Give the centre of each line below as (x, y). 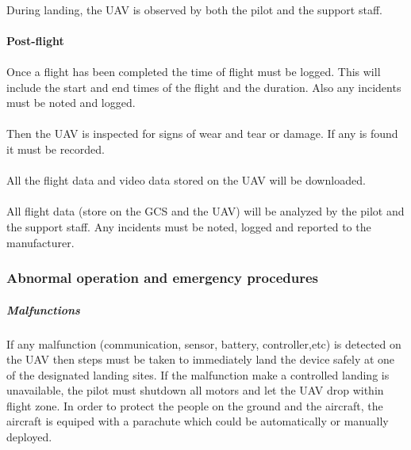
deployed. (29, 437)
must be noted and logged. (71, 103)
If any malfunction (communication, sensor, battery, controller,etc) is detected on (204, 343)
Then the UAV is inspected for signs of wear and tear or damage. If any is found (202, 133)
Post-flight (35, 40)
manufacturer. (40, 242)
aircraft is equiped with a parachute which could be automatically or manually (198, 421)
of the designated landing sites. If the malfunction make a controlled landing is (198, 374)
